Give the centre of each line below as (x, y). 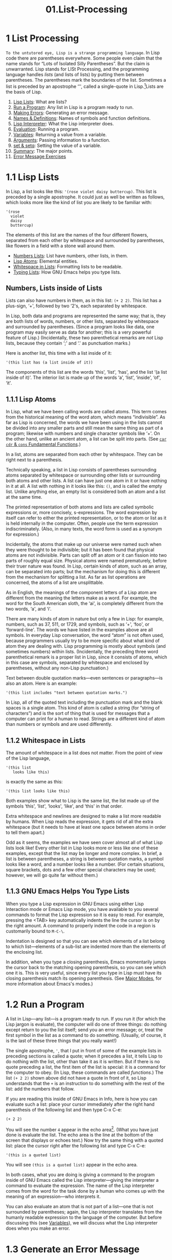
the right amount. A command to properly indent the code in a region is (81, 925)
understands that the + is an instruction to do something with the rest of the (85, 1083)
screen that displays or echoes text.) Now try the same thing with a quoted (84, 1140)
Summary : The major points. (43, 151)
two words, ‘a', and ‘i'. (29, 609)
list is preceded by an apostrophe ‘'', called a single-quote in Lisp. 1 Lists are (85, 86)
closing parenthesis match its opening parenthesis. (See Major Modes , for (84, 978)
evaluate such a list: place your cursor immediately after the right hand (80, 1104)
